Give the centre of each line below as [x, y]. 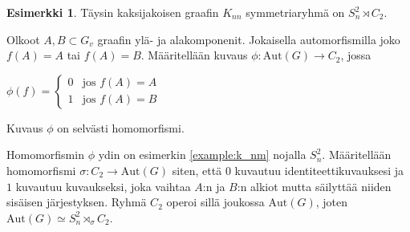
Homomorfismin [45, 155]
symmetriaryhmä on [295, 12]
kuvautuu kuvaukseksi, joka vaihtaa [103, 186]
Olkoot [23, 39]
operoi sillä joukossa [215, 202]
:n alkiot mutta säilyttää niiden [314, 186]
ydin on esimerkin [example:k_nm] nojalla [202, 155]
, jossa [356, 55]
